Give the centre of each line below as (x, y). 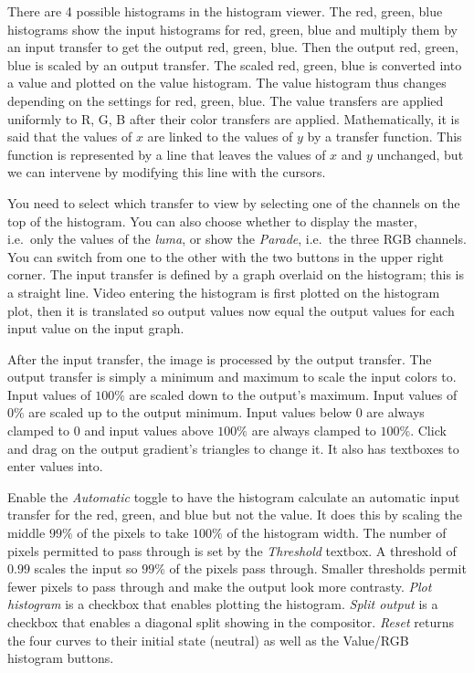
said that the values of (70, 137)
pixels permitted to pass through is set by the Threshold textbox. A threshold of (232, 550)
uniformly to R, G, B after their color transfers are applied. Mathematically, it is (233, 118)
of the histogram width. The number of (337, 533)
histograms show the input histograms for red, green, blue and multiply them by (232, 29)
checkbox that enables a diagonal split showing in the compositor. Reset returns (231, 622)
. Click (428, 431)
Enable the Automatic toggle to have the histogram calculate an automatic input (234, 496)
